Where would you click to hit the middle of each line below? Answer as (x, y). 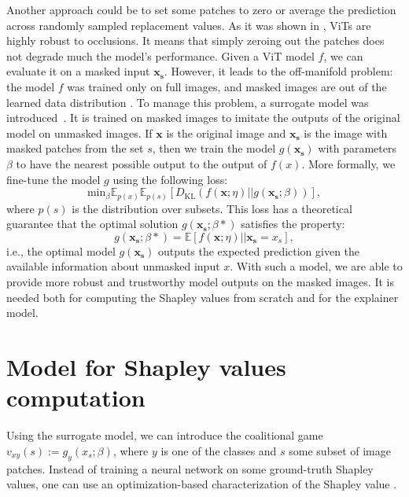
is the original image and (226, 133)
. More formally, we (348, 163)
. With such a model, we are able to (316, 266)
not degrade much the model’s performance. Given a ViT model (160, 55)
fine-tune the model (53, 179)
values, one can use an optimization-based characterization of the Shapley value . (202, 484)
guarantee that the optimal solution (92, 224)
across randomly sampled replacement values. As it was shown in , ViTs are (189, 25)
